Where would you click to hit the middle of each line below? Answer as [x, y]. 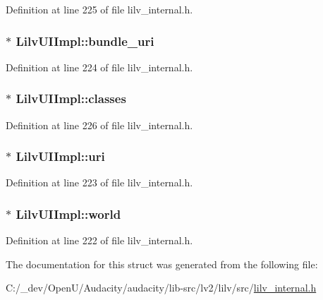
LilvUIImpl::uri [60, 156]
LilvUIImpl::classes [71, 98]
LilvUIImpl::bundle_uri [85, 41]
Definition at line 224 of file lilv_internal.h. [99, 67]
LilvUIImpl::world [68, 214]
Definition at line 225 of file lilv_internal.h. [99, 9]
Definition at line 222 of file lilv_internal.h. [99, 240]
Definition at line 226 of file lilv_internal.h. [99, 125]
